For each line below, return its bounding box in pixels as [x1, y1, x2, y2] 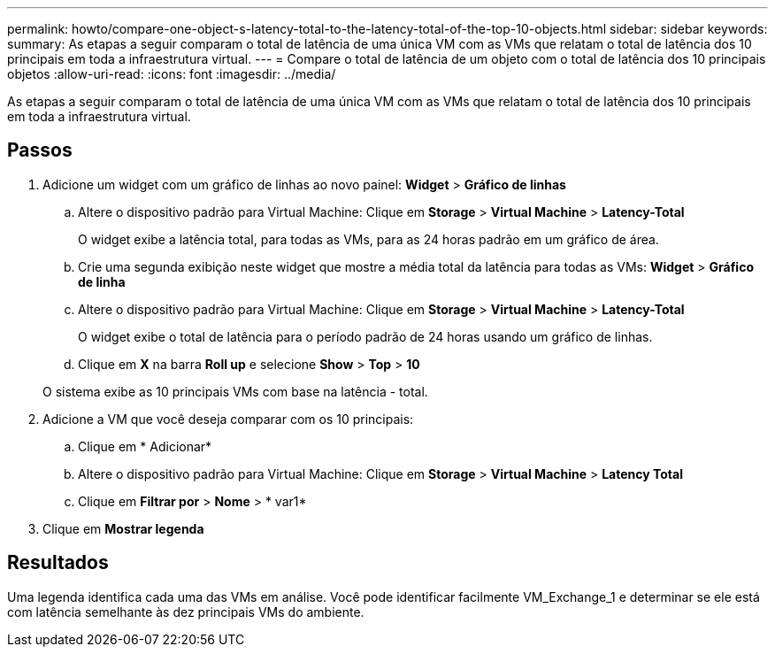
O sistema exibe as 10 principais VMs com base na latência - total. [42, 383, 428, 399]
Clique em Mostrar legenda [42, 520, 204, 536]
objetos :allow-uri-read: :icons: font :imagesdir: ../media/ [7, 66, 336, 81]
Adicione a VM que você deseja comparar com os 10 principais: [42, 411, 414, 427]
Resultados [7, 551, 109, 574]
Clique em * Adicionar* [78, 438, 212, 454]
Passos [7, 139, 73, 162]
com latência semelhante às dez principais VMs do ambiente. [7, 604, 364, 619]
